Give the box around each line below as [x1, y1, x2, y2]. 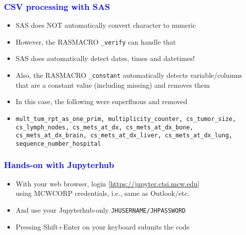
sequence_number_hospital [15, 140, 101, 147]
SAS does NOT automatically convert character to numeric [15, 20, 196, 30]
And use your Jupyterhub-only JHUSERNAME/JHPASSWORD [15, 204, 186, 215]
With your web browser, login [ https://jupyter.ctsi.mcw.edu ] [15, 178, 200, 188]
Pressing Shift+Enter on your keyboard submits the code [15, 221, 190, 232]
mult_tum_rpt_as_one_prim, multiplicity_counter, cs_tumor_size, [15, 115, 236, 122]
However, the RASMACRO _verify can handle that [15, 36, 176, 47]
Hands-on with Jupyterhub [4, 159, 114, 171]
